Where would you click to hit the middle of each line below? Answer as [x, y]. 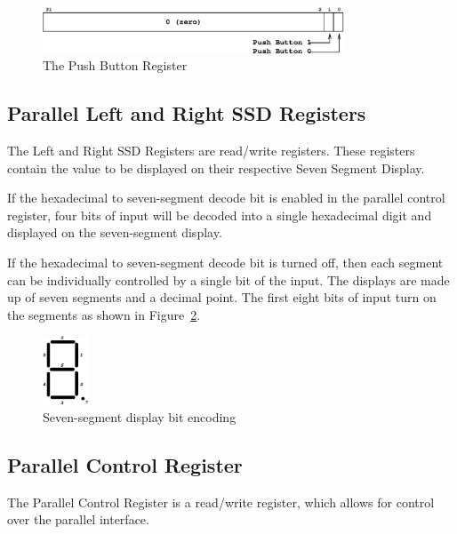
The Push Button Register [115, 65]
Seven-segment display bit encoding [140, 416]
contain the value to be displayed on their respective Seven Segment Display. [216, 167]
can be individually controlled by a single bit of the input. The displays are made [228, 279]
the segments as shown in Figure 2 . [104, 314]
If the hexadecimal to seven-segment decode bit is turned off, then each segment [225, 263]
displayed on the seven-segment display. [115, 232]
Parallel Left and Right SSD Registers [187, 113]
